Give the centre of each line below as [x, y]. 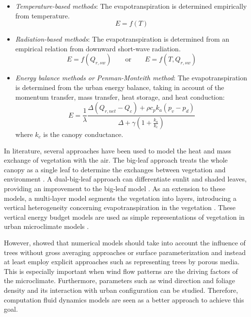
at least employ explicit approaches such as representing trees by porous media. [122, 262]
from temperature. [42, 15]
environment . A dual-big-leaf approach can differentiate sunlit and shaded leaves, [125, 179]
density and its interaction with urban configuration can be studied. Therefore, [121, 290]
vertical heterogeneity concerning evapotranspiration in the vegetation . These [120, 207]
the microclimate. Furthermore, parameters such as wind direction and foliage [120, 280]
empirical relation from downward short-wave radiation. [98, 48]
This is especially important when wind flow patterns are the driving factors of [121, 271]
